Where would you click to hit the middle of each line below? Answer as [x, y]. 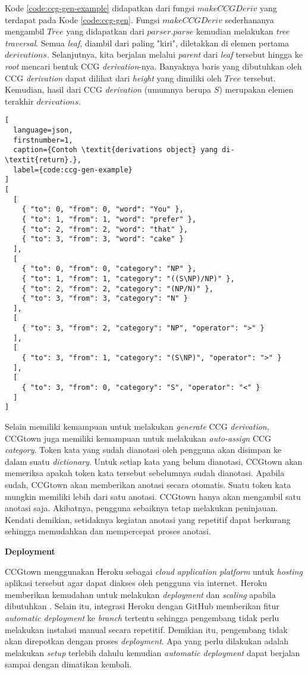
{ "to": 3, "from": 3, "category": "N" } [105, 299]
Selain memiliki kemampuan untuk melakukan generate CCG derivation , [137, 426]
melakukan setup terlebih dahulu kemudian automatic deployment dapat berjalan [153, 652]
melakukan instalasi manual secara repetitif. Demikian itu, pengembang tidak [146, 629]
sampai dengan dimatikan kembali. [68, 664]
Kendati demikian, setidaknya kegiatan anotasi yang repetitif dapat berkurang [148, 519]
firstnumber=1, [43, 140]
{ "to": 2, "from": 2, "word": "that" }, [105, 229]
